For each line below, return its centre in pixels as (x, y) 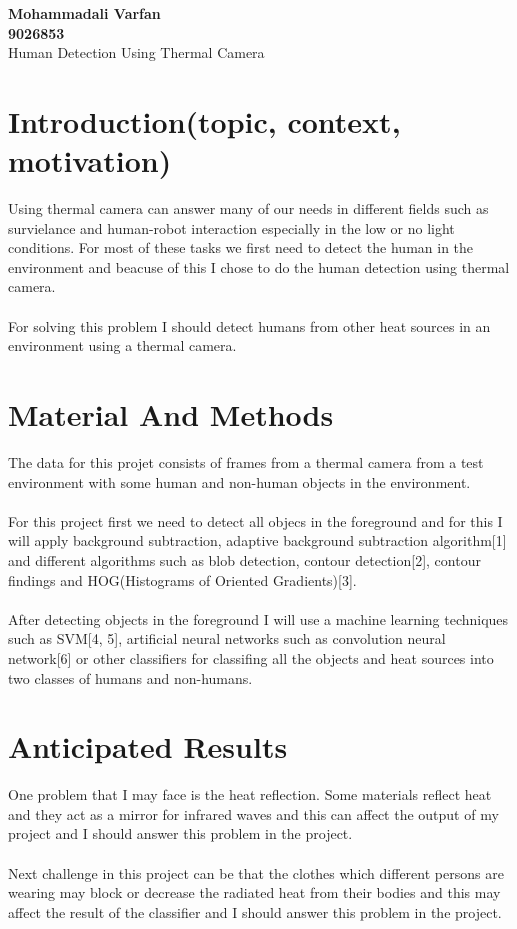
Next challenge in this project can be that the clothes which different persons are (256, 872)
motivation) (90, 160)
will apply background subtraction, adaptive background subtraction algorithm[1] (257, 540)
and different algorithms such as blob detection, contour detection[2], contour (244, 559)
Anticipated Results (148, 746)
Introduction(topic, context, (204, 120)
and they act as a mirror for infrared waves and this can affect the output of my (253, 813)
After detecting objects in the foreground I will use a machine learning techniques (258, 618)
